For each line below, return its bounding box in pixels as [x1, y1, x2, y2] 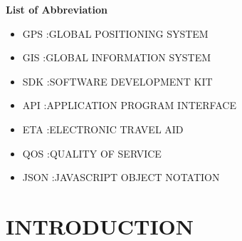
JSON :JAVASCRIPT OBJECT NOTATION [22, 170, 220, 185]
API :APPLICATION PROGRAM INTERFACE [22, 98, 236, 113]
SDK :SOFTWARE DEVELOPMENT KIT [22, 73, 213, 88]
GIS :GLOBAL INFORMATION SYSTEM [22, 50, 211, 65]
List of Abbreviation [6, 2, 108, 16]
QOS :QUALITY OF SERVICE [22, 145, 162, 160]
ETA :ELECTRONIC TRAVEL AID [22, 121, 184, 136]
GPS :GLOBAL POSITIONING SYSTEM [22, 26, 209, 41]
